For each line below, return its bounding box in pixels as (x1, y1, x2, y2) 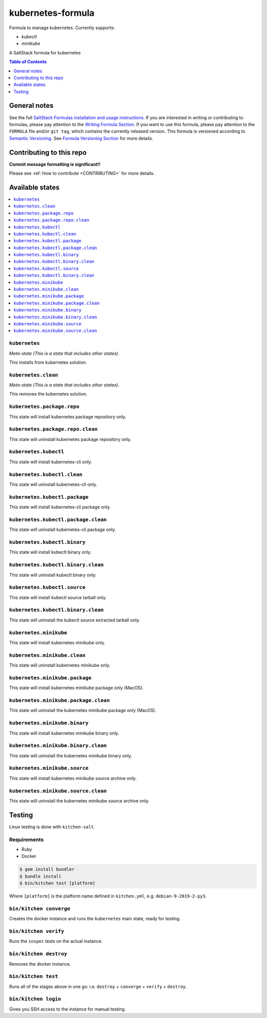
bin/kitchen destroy (9, 951, 68, 957)
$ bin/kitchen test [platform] (19, 881, 96, 886)
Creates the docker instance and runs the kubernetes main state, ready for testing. (9, 916, 181, 922)
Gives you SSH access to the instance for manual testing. (9, 1006, 126, 1012)
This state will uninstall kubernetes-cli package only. (9, 527, 116, 532)
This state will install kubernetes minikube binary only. (9, 730, 120, 736)
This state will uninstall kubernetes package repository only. (9, 436, 132, 442)
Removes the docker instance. (9, 961, 71, 967)
